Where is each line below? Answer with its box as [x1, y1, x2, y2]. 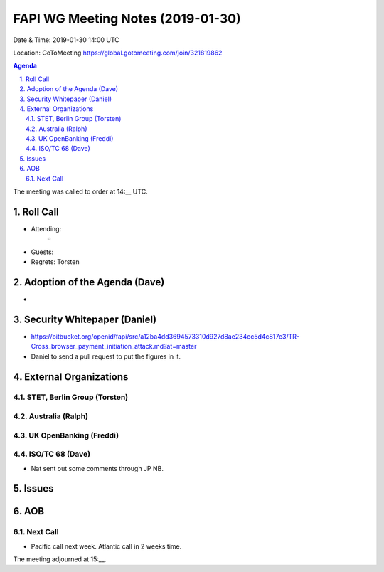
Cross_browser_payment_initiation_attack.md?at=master [31, 342, 197, 351]
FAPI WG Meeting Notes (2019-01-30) [13, 11, 241, 26]
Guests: [31, 248, 54, 256]
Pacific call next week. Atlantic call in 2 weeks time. [31, 541, 182, 551]
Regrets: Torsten [31, 258, 80, 266]
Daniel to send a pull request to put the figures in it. [31, 352, 181, 361]
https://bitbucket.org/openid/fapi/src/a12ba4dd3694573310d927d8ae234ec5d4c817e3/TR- [31, 332, 300, 341]
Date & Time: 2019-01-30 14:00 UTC [13, 36, 120, 44]
